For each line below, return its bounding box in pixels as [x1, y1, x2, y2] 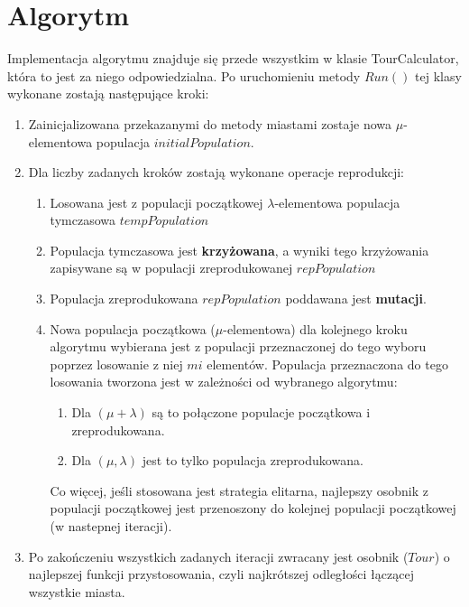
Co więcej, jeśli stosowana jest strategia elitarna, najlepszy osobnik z [50, 481, 429, 500]
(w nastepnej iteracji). [50, 517, 172, 535]
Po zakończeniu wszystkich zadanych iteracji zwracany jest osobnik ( [28, 546, 409, 565]
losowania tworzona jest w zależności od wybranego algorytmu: [50, 372, 398, 391]
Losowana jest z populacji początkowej [50, 192, 263, 211]
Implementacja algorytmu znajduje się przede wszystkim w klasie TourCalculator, [7, 49, 459, 68]
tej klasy [415, 66, 462, 85]
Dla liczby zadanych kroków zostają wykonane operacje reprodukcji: [28, 163, 404, 182]
